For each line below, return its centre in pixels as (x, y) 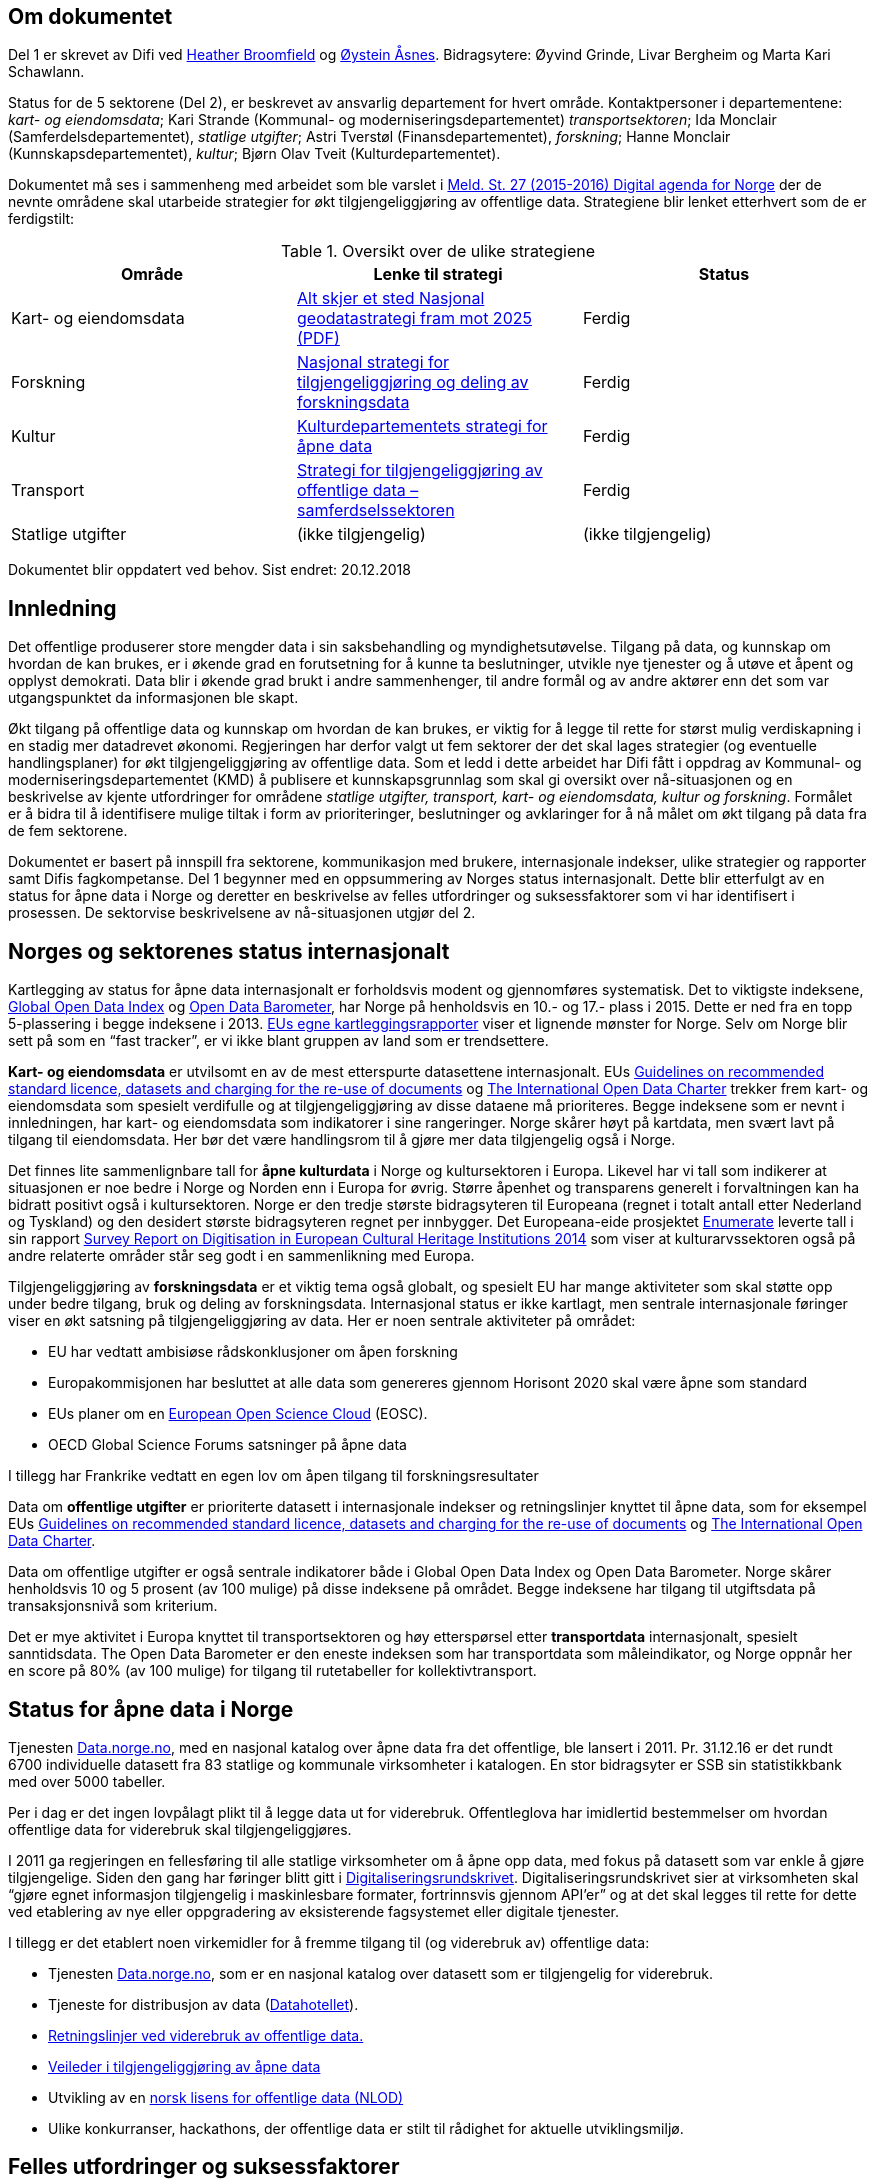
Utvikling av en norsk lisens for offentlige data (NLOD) (226, 2097)
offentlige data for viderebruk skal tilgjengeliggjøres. (180, 1829)
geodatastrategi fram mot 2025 (414, 318)
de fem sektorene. (68, 831)
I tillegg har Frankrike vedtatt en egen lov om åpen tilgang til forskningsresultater (273, 1476)
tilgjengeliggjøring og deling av (412, 382)
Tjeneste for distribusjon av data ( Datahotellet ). (203, 2004)
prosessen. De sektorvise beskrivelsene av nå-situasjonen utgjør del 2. (242, 913)
